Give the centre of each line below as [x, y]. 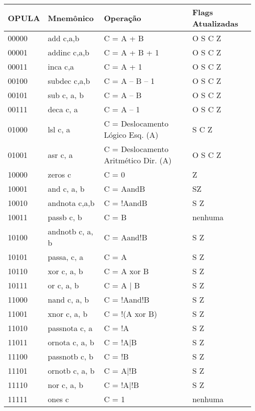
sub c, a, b [66, 95]
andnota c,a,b [71, 203]
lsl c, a [59, 129]
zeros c [59, 174]
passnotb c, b [71, 356]
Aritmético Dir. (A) [138, 160]
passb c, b [65, 217]
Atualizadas [215, 23]
